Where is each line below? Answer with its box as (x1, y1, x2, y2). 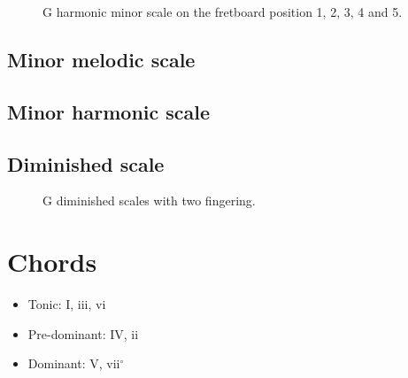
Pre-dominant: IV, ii (27, 324, 139, 343)
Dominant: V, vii (27, 354, 120, 373)
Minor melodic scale (7, 45, 196, 73)
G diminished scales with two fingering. (42, 191, 256, 210)
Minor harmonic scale (7, 97, 211, 125)
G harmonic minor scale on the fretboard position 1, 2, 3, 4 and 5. (42, 3, 403, 20)
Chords (7, 243, 97, 280)
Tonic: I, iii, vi (27, 295, 106, 313)
